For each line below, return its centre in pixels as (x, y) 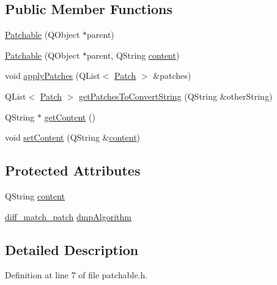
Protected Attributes (73, 170)
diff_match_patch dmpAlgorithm (68, 216)
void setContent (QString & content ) (73, 137)
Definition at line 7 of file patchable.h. (76, 275)
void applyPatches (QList (53, 76)
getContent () (70, 117)
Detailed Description (72, 249)
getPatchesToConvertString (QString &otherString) (176, 96)
